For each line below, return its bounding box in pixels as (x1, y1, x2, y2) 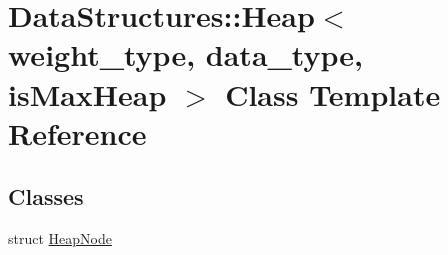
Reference (8, 112, 147, 153)
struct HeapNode (8, 228, 112, 249)
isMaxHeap (8, 73, 167, 114)
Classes (8, 181, 84, 212)
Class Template (225, 73, 441, 114)
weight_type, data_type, (8, 34, 363, 75)
